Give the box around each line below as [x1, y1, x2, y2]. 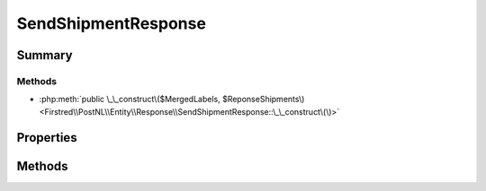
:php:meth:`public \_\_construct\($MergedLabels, [39, 94, 220, 105]
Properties [16, 130, 77, 145]
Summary [16, 48, 73, 63]
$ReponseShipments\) [221, 94, 305, 105]
